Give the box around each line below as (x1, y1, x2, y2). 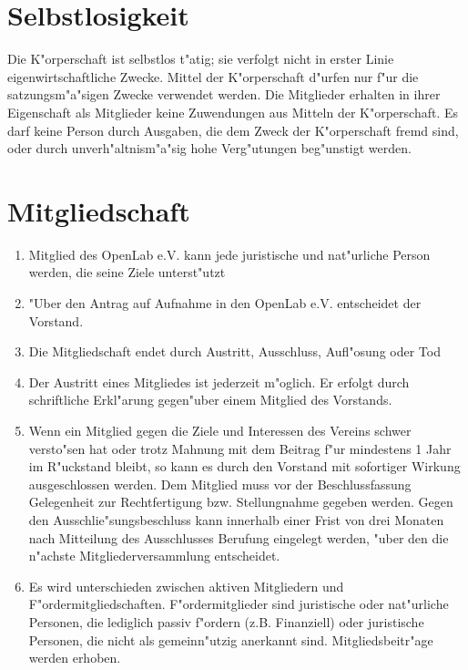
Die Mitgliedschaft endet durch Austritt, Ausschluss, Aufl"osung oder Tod (28, 342, 441, 361)
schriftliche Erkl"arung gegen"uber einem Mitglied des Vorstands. (28, 390, 392, 409)
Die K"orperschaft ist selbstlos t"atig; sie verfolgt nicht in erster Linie (7, 49, 394, 68)
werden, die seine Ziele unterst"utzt (28, 263, 226, 282)
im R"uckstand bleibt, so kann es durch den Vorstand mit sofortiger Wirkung (28, 457, 461, 476)
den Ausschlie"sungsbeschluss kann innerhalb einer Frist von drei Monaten (28, 510, 444, 529)
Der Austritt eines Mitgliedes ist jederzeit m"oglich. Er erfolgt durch (28, 372, 410, 391)
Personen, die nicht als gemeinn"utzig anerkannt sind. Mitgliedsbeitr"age (28, 630, 433, 649)
